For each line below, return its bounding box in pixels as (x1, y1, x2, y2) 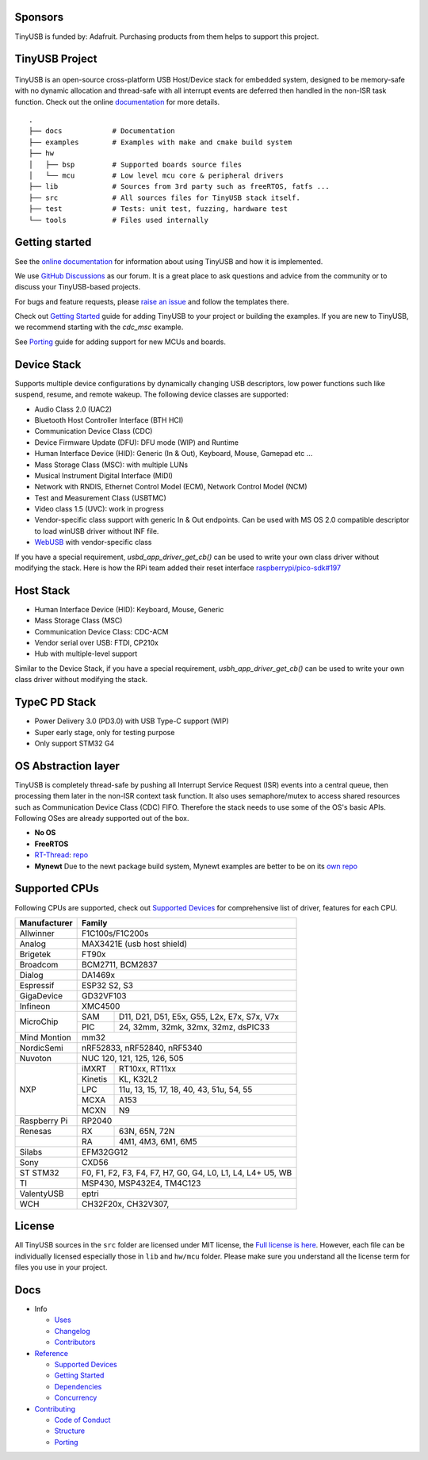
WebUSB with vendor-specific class (34, 538, 152, 547)
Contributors (54, 1337, 96, 1347)
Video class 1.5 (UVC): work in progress (34, 504, 164, 514)
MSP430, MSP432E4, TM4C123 (82, 1178, 201, 1189)
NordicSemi (19, 1042, 63, 1053)
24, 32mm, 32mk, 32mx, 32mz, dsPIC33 (119, 1021, 270, 1033)
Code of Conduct (54, 1416, 111, 1424)
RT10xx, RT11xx (119, 1063, 176, 1074)
